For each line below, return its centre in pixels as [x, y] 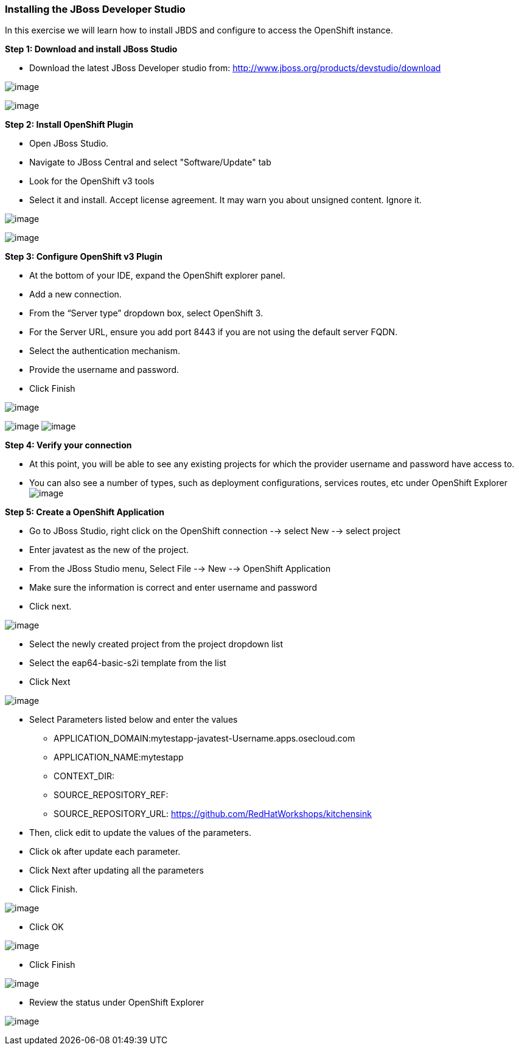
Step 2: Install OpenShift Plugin [69, 125]
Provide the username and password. [104, 370]
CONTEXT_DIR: [84, 776]
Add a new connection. [75, 294]
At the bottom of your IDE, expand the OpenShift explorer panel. [157, 276]
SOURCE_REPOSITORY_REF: [111, 795]
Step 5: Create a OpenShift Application [85, 512]
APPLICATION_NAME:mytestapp [119, 757]
